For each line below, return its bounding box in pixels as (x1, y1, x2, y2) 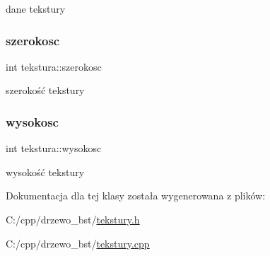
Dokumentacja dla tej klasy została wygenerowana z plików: (6, 188, 266, 203)
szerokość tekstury (6, 83, 85, 98)
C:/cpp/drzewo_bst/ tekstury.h (6, 212, 140, 226)
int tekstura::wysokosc (6, 141, 102, 156)
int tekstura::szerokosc (6, 59, 102, 74)
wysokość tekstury (6, 164, 85, 179)
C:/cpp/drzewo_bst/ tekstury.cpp (6, 235, 150, 250)
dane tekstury (6, 1, 66, 16)
